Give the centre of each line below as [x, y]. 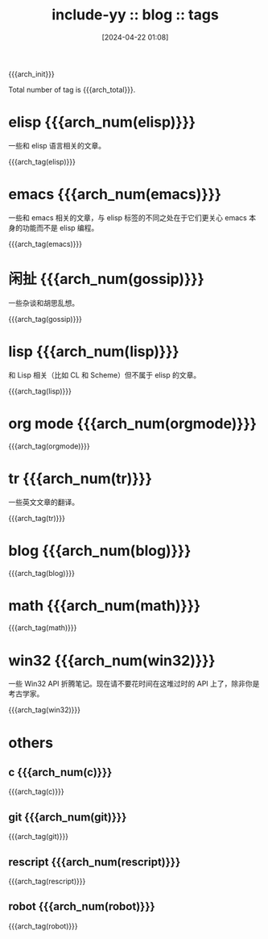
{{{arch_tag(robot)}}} [43, 926]
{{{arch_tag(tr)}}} [37, 518]
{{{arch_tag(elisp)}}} [42, 161]
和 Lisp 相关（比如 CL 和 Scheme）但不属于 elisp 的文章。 [105, 375]
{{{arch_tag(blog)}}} [41, 573]
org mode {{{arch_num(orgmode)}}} [133, 423]
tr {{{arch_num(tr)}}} [80, 478]
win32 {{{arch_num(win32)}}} [112, 660]
